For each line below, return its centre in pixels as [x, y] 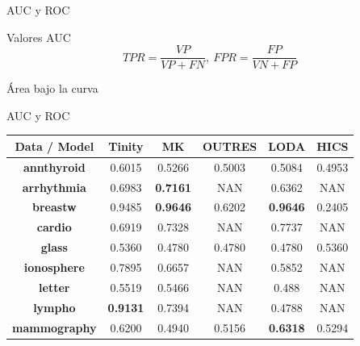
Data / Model [54, 146]
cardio [54, 227]
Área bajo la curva [52, 88]
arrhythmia [54, 187]
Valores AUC [39, 37]
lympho [54, 307]
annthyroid [54, 167]
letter [54, 287]
